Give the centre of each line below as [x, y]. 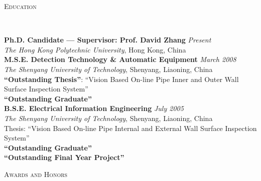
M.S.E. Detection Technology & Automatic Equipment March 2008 [120, 59]
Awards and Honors [36, 174]
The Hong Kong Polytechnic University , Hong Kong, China [95, 49]
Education [20, 6]
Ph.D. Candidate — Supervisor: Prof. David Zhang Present [108, 40]
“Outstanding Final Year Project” [64, 157]
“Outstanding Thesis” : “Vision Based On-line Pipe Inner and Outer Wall [121, 79]
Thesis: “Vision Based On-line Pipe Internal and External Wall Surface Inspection [130, 128]
